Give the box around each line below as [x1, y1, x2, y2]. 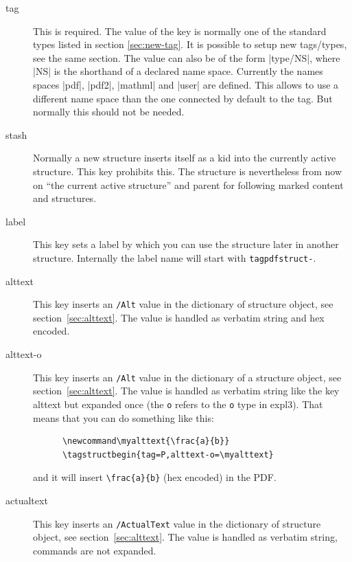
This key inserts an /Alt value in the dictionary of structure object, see [33, 297, 333, 311]
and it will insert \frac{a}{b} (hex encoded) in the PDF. [33, 470, 277, 484]
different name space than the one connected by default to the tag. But [33, 91, 333, 105]
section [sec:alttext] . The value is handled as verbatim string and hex [33, 310, 325, 324]
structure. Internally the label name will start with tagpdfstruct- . [33, 250, 316, 265]
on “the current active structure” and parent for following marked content [33, 177, 344, 192]
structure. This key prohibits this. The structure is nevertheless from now [33, 164, 342, 178]
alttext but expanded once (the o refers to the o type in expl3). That [33, 396, 323, 411]
